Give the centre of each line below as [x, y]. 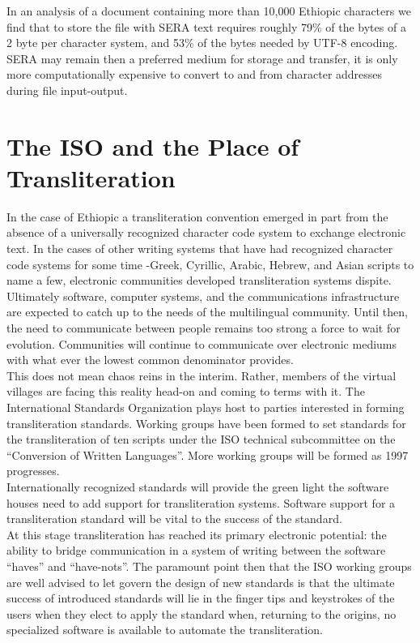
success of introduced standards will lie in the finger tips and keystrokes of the [201, 598]
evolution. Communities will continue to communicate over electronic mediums [202, 343]
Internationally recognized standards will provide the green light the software [198, 486]
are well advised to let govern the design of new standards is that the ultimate [201, 582]
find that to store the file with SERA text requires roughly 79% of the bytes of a [206, 26]
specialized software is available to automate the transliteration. [165, 630]
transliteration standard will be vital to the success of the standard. [174, 519]
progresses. [33, 471]
